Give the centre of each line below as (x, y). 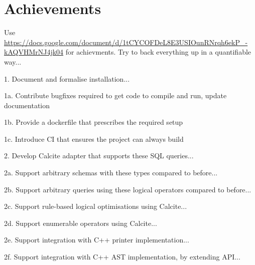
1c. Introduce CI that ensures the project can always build (94, 139)
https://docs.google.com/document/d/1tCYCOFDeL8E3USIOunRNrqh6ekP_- (126, 42)
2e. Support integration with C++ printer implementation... (97, 240)
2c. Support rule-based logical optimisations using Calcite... (96, 206)
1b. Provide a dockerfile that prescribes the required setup (94, 122)
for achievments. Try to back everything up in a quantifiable (158, 52)
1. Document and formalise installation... (67, 78)
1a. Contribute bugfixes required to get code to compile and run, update (115, 95)
